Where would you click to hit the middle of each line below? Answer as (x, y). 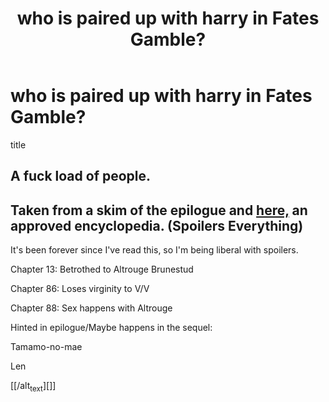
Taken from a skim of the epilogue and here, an (159, 210)
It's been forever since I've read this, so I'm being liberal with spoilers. (154, 250)
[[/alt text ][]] (33, 387)
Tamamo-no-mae (46, 347)
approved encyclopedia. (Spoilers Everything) (157, 225)
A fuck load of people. (81, 176)
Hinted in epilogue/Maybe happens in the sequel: (111, 328)
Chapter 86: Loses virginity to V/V (80, 289)
